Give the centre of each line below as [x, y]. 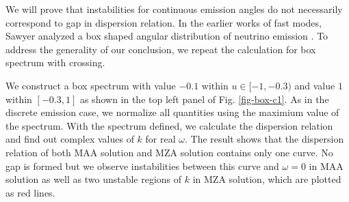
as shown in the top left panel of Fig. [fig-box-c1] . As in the [204, 99]
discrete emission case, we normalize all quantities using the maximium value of [172, 112]
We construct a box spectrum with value [91, 85]
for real [160, 139]
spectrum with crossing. [55, 62]
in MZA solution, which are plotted [267, 179]
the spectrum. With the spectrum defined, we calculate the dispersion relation [169, 125]
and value [315, 85]
